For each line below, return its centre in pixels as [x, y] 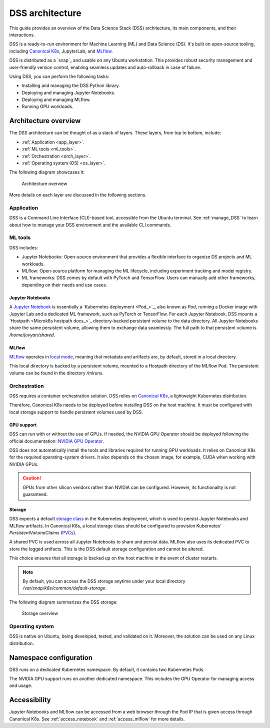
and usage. [21, 685]
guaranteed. [35, 494]
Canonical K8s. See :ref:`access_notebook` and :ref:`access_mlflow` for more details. [97, 719]
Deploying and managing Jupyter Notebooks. [68, 92]
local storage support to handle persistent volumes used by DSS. [76, 412]
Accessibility [30, 700]
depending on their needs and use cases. [64, 284]
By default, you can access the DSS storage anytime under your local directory [104, 581]
